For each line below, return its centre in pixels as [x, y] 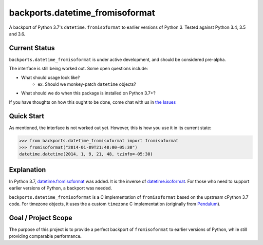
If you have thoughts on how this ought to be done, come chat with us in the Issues [93, 102]
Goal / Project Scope [41, 217]
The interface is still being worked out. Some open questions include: [78, 69]
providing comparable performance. [45, 236]
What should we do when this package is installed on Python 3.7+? [88, 93]
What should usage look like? [51, 77]
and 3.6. [17, 34]
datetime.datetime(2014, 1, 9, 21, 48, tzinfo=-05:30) [86, 154]
